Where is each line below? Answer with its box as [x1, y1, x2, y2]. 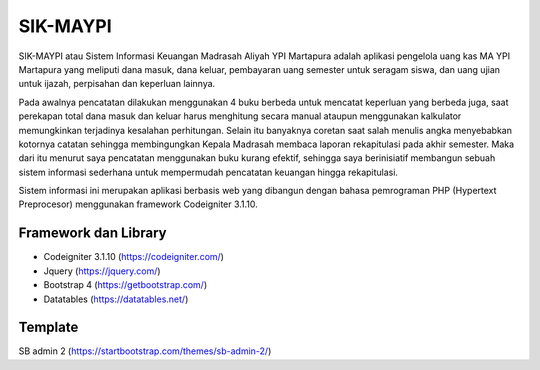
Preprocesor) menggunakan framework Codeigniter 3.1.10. [18, 198, 259, 210]
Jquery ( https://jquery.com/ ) [43, 265, 161, 277]
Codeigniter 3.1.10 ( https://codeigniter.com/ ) [43, 251, 225, 263]
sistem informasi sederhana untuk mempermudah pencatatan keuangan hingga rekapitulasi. [18, 166, 399, 178]
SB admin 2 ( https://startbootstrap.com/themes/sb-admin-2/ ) [18, 345, 272, 357]
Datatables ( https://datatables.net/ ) [43, 293, 189, 305]
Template [18, 319, 79, 336]
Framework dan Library [18, 225, 167, 242]
